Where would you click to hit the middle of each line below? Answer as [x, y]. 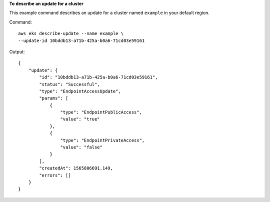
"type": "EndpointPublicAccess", [101, 112]
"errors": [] [55, 175]
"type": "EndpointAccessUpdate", [80, 91]
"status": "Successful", [69, 84]
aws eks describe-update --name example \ [71, 33]
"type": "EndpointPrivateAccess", [102, 140]
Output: [17, 51]
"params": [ [54, 98]
